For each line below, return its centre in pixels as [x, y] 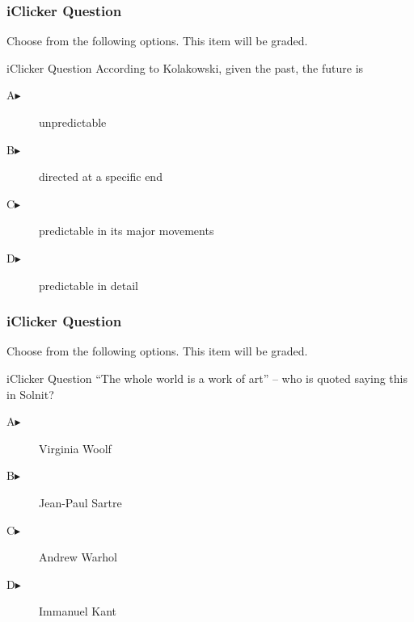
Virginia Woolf [75, 448]
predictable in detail [89, 285]
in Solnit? [30, 394]
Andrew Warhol [78, 557]
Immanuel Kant [78, 611]
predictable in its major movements [127, 231]
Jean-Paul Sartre [80, 502]
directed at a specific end [101, 177]
